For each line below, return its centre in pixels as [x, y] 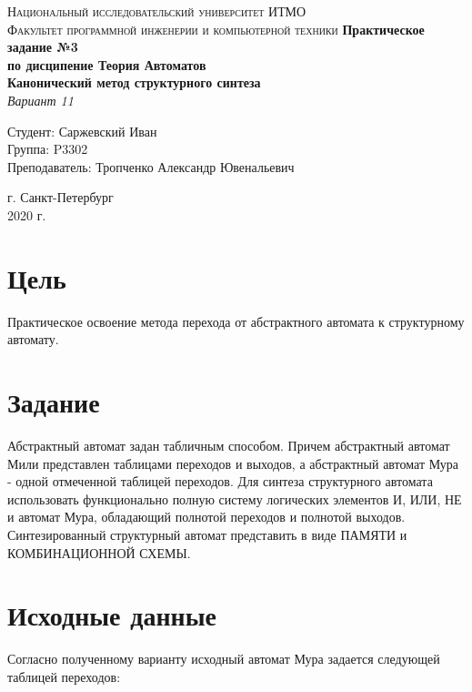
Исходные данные [112, 615]
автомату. [33, 339]
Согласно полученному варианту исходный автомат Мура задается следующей [224, 659]
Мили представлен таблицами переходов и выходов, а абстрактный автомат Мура [233, 463]
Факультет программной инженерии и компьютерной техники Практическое [216, 29]
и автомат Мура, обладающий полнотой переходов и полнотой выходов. [206, 517]
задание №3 [43, 47]
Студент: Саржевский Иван [82, 131]
